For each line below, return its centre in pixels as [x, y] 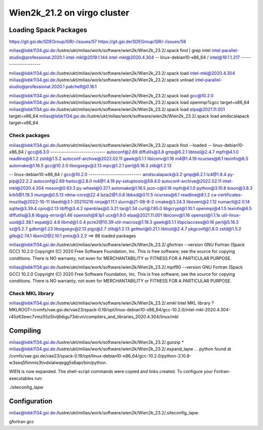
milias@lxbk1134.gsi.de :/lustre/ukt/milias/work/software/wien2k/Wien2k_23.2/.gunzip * [96, 342]
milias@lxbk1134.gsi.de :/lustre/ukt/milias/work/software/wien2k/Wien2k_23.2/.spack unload [102, 80]
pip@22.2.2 [21, 181]
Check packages [29, 135]
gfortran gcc [21, 422]
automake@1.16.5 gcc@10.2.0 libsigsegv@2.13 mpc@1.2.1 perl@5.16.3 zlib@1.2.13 [90, 165]
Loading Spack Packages [48, 30]
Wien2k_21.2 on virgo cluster [69, 13]
